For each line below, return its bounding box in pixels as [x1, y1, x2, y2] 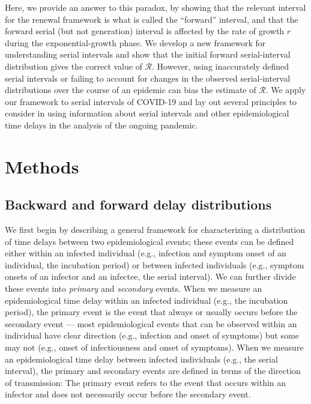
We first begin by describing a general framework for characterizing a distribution [5, 223, 305, 236]
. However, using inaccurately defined [152, 59, 289, 72]
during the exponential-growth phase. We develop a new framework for [5, 36, 266, 49]
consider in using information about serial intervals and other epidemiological [5, 107, 289, 119]
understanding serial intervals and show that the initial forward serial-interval [5, 48, 291, 61]
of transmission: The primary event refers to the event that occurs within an [5, 376, 286, 388]
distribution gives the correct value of [5, 59, 142, 72]
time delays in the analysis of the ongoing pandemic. [5, 118, 198, 131]
